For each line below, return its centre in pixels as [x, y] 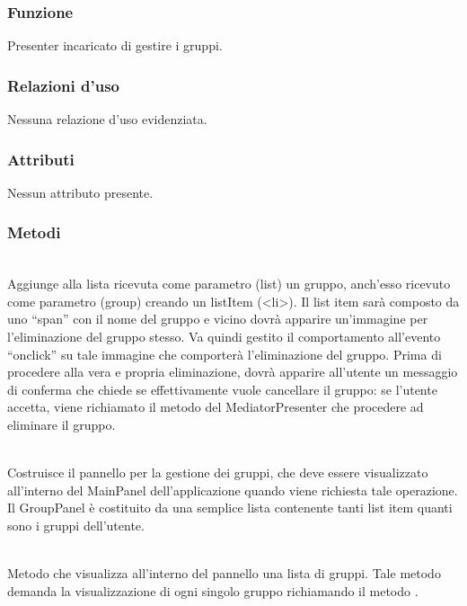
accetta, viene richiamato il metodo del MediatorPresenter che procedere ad [216, 407]
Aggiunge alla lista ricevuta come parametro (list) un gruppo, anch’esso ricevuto [229, 284]
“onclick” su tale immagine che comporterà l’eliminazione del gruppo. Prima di [225, 354]
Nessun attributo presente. [80, 192]
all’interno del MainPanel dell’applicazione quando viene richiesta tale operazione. [233, 490]
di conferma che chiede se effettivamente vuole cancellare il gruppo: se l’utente [222, 389]
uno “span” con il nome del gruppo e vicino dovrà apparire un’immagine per [218, 319]
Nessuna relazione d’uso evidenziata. [107, 119]
